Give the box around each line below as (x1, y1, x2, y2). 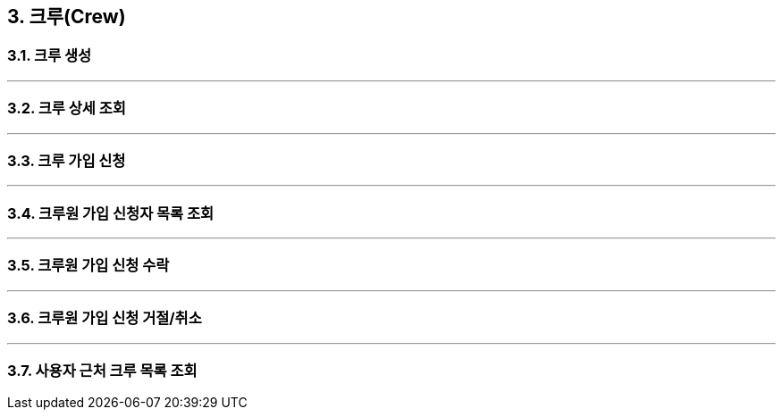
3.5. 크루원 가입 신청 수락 (7, 256, 170, 275)
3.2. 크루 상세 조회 (7, 99, 126, 118)
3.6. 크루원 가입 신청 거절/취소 (7, 309, 202, 328)
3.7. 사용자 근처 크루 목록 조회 (7, 361, 198, 379)
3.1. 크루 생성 (7, 46, 92, 65)
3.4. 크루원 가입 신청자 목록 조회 (7, 204, 215, 222)
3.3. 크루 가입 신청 (7, 151, 126, 170)
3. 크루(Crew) (7, 5, 126, 28)
